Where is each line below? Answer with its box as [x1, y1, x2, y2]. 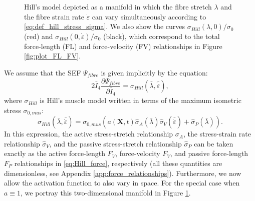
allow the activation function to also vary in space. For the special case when [4, 177, 240, 188]
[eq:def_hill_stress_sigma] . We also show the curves [24, 21, 185, 31]
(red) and [24, 30, 53, 41]
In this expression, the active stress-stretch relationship [4, 128, 173, 139]
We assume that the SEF [4, 67, 81, 77]
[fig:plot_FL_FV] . [24, 50, 81, 61]
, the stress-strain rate [183, 128, 251, 139]
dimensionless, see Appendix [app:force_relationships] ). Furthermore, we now [4, 167, 241, 178]
